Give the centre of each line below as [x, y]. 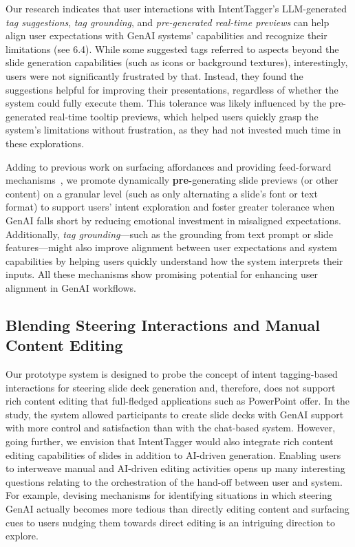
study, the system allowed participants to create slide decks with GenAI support [175, 414]
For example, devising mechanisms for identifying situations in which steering [169, 495]
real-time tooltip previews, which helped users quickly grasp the [184, 116]
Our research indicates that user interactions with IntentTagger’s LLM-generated [176, 8]
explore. [22, 536]
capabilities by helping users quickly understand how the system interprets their [174, 260]
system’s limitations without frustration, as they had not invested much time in [173, 130]
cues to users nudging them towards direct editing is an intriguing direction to [170, 522]
